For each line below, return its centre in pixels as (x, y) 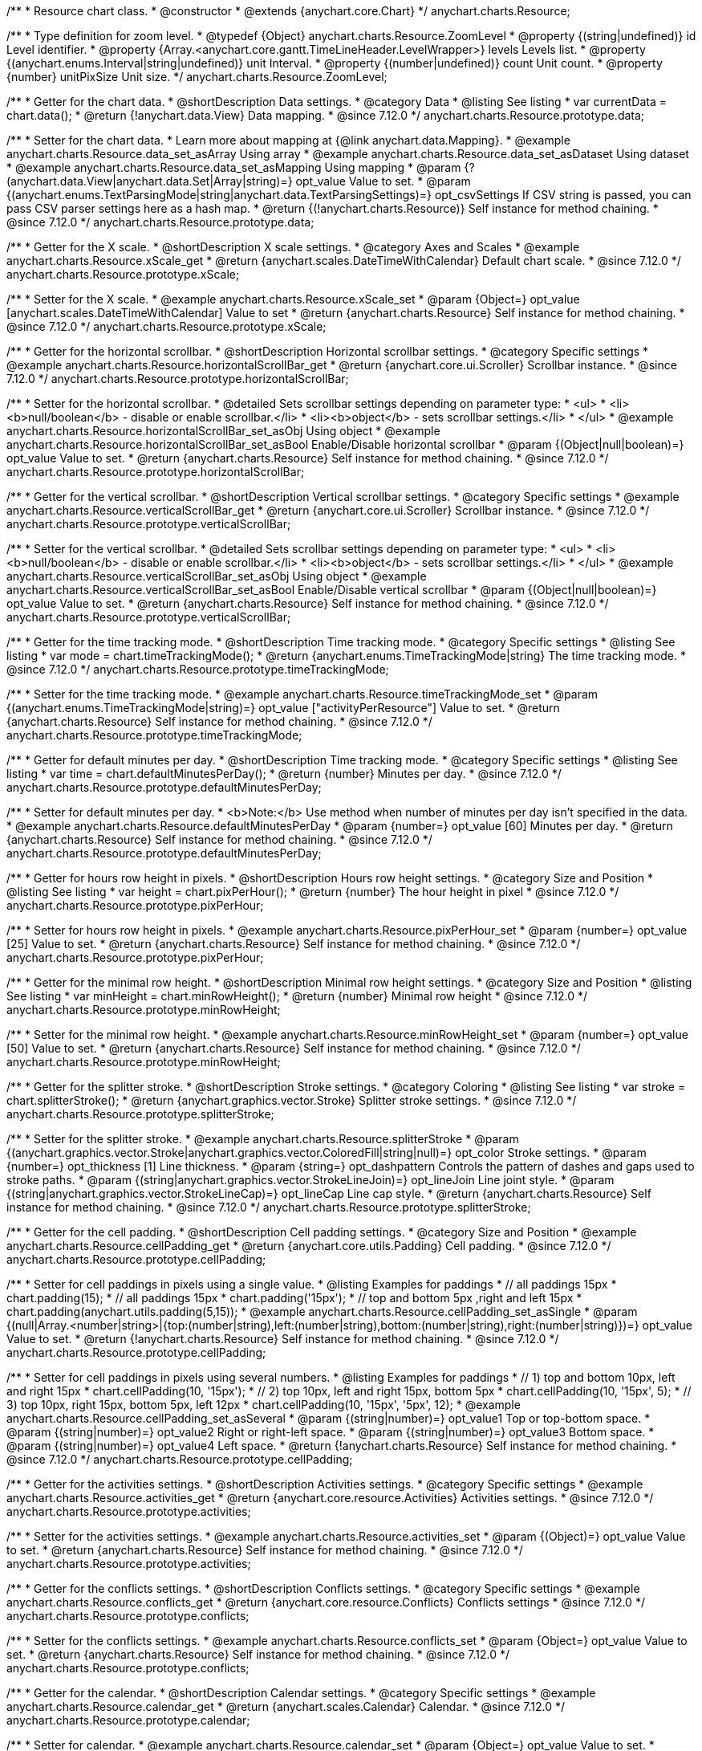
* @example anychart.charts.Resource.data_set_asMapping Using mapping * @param (234, 167)
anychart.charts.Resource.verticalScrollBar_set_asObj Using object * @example (217, 576)
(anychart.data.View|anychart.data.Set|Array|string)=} (150, 181)
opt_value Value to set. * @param (383, 181)
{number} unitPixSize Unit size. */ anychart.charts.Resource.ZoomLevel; (197, 77)
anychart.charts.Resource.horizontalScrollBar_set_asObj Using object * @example (223, 431)
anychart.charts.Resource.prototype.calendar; (128, 1720)
